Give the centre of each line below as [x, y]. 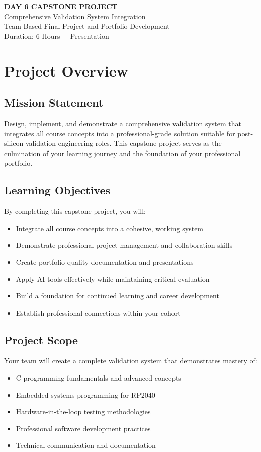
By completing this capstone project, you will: [75, 211]
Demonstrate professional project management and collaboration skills [124, 245]
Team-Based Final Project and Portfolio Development [87, 26]
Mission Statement [54, 102]
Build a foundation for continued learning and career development [117, 296]
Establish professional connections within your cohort [98, 312]
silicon [14, 143]
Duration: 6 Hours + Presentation [57, 35]
